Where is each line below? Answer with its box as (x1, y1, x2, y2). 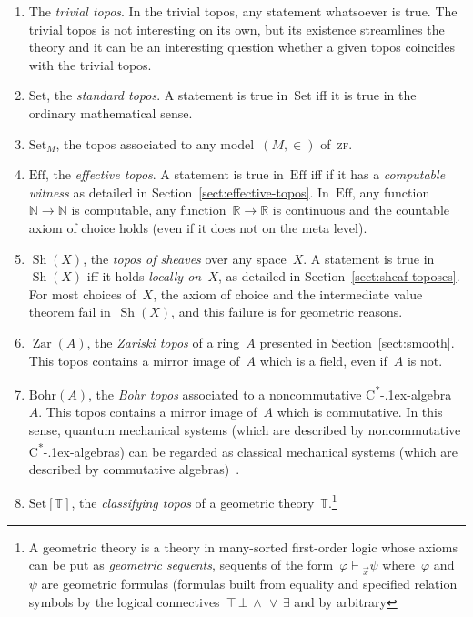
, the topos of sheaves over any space (83, 248, 287, 268)
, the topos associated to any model (55, 134, 255, 153)
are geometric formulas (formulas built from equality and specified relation (41, 573, 458, 592)
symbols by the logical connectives (28, 592, 220, 611)
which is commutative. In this (277, 402, 443, 421)
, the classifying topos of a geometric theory (71, 493, 315, 512)
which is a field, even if (259, 350, 387, 369)
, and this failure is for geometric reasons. (171, 302, 403, 321)
